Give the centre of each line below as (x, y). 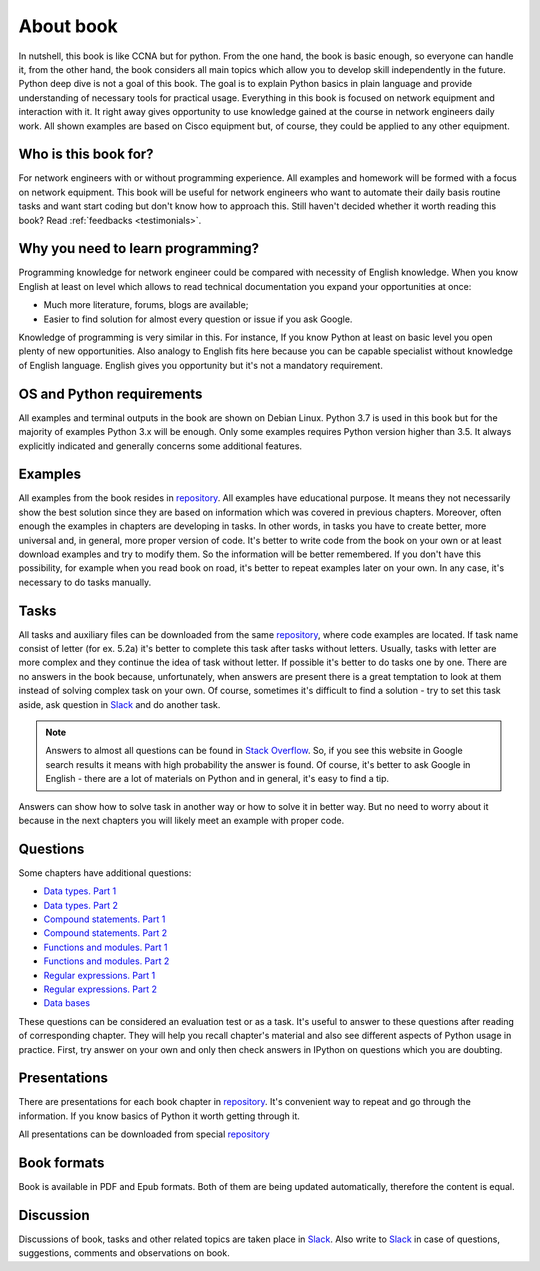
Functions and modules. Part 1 (105, 947)
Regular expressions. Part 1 (99, 975)
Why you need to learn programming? (139, 248)
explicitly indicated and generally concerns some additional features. (160, 446)
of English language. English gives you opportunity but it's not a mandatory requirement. (201, 365)
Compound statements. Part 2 (105, 933)
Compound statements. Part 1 (104, 919)
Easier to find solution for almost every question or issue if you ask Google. (198, 319)
